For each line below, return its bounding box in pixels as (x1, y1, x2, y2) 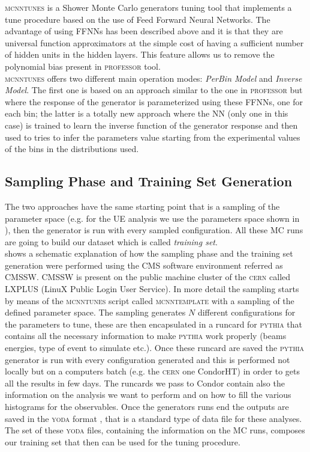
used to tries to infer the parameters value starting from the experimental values (5, 130, 300, 143)
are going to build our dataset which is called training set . (5, 235, 218, 248)
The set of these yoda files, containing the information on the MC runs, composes (5, 424, 305, 436)
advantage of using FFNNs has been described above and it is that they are (5, 25, 283, 37)
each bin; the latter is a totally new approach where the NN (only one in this (5, 107, 288, 120)
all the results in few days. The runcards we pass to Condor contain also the (5, 376, 285, 389)
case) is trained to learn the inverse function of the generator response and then (5, 118, 298, 131)
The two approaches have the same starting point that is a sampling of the (5, 200, 280, 212)
